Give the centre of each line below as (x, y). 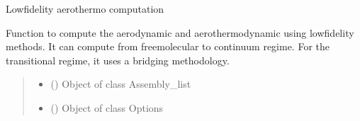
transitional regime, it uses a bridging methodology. (118, 60)
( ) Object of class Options (107, 107)
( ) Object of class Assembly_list (121, 84)
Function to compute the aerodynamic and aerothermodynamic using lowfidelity (180, 32)
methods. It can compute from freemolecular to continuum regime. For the (168, 46)
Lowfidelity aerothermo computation (85, 8)
